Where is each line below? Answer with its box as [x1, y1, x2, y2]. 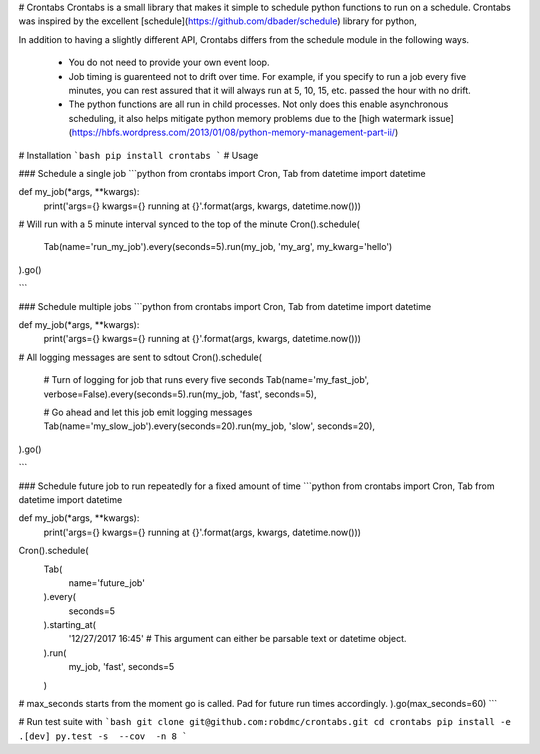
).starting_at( [43, 619, 97, 631]
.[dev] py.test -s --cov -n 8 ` [18, 730, 188, 742]
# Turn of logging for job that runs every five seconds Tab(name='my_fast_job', [43, 374, 370, 386]
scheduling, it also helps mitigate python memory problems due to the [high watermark [68, 112, 427, 124]
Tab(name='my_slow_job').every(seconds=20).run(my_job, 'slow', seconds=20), [43, 420, 375, 432]
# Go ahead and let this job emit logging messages [43, 406, 253, 418]
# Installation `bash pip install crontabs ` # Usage [18, 149, 259, 161]
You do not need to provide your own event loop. [68, 56, 270, 69]
